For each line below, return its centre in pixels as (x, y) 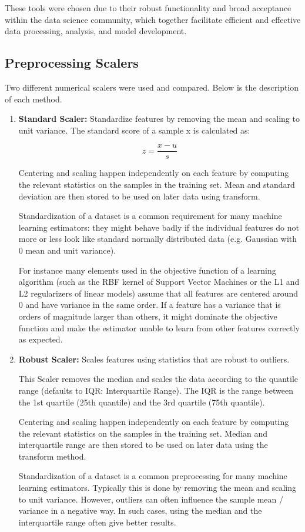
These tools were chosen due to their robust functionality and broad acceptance (148, 8)
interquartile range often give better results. (97, 522)
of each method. (33, 99)
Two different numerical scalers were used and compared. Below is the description (152, 87)
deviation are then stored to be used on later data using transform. (139, 196)
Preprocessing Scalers (72, 63)
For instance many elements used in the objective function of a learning (147, 270)
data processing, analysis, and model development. (96, 31)
